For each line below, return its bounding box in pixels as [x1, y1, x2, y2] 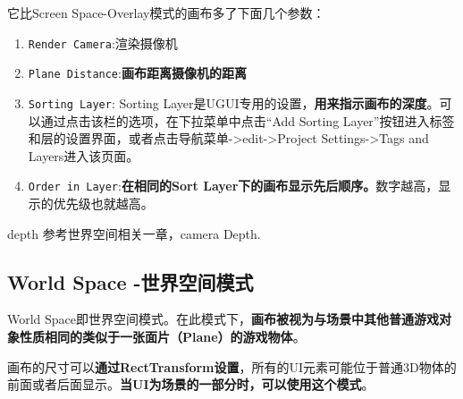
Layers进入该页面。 [28, 146, 139, 165]
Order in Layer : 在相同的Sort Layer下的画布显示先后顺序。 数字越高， [28, 176, 439, 195]
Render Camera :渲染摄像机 [28, 33, 178, 52]
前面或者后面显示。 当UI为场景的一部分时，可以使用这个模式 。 [7, 375, 375, 394]
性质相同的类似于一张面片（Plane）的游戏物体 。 [19, 327, 306, 345]
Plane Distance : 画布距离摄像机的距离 [28, 64, 247, 82]
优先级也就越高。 [53, 194, 154, 212]
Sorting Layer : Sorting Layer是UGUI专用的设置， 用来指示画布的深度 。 [28, 93, 440, 112]
